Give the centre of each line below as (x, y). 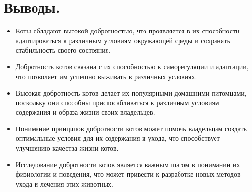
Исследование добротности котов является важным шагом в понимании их (128, 164)
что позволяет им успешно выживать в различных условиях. (106, 76)
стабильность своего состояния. (63, 50)
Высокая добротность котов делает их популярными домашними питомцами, (131, 93)
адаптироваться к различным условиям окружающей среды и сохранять (123, 40)
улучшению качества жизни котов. (67, 148)
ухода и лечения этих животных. (64, 183)
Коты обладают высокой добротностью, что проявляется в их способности (127, 31)
